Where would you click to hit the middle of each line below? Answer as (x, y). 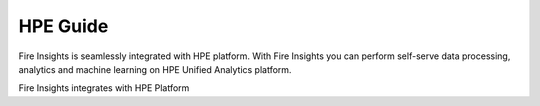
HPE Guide (63, 26)
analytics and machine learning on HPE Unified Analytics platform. (155, 69)
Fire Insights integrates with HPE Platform (104, 88)
